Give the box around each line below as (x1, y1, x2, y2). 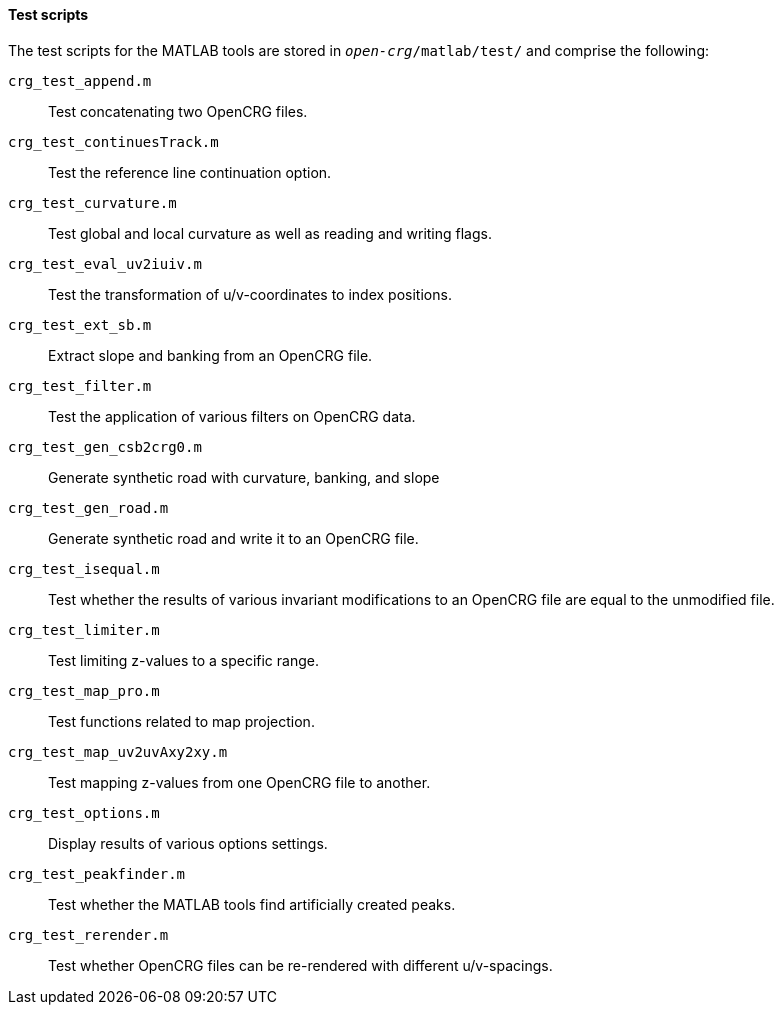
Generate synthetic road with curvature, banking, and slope (48, 468, 440, 486)
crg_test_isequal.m (8, 560, 160, 577)
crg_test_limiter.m (8, 621, 160, 638)
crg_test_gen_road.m (8, 499, 169, 516)
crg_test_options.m (8, 804, 160, 821)
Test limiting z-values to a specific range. (48, 651, 319, 669)
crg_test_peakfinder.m (8, 865, 186, 882)
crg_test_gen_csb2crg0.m (8, 438, 202, 455)
